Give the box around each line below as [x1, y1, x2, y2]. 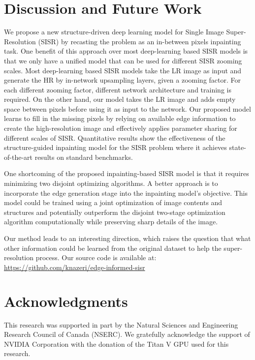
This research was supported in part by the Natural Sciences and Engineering [4, 319, 238, 330]
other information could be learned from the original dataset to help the [4, 242, 222, 253]
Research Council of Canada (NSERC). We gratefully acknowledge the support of [4, 329, 250, 339]
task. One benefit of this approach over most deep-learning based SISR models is [4, 46, 248, 56]
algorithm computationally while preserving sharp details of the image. [4, 216, 218, 227]
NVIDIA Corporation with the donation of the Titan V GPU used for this [4, 338, 229, 349]
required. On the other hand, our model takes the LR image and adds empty [4, 94, 236, 104]
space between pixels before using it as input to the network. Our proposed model [4, 103, 251, 114]
